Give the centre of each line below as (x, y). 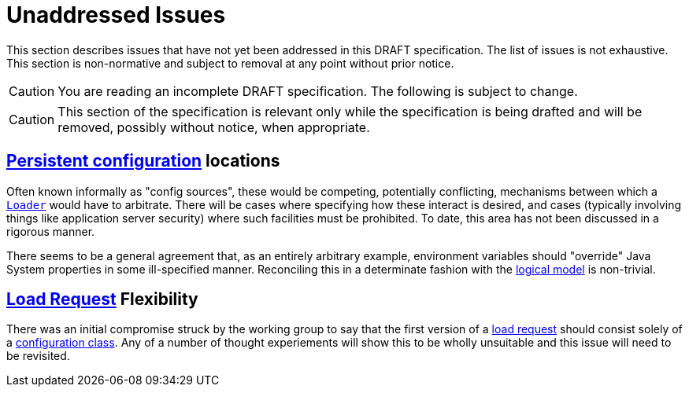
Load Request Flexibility (102, 299)
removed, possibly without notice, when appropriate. (214, 127)
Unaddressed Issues (116, 15)
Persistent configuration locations (143, 161)
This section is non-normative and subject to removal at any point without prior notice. (230, 63)
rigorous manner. (51, 231)
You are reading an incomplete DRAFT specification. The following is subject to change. (318, 91)
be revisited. (38, 356)
